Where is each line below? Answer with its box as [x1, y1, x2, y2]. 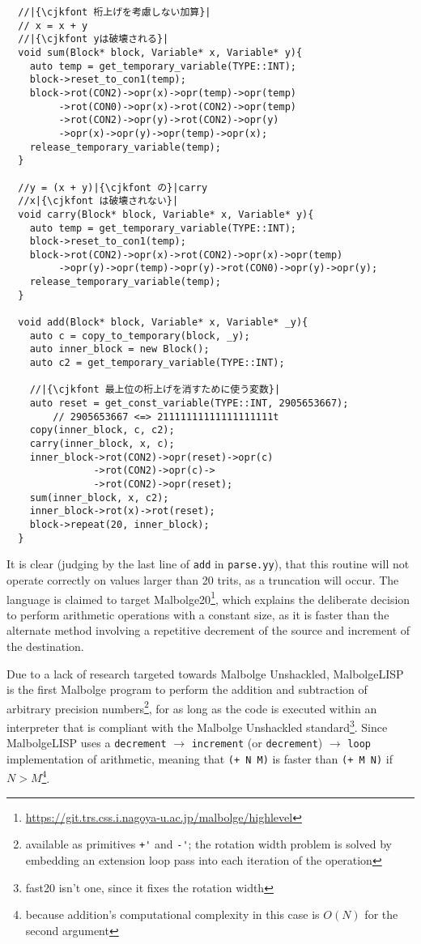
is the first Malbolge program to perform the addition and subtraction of [6, 681, 368, 698]
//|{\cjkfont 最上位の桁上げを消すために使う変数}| [29, 384, 281, 396]
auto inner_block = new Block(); [29, 343, 210, 355]
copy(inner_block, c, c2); [29, 424, 175, 436]
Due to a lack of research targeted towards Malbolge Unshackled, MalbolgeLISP [6, 665, 404, 682]
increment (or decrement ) [191, 734, 323, 751]
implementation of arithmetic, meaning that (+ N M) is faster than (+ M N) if [6, 750, 393, 767]
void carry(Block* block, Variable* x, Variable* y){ [18, 208, 314, 220]
